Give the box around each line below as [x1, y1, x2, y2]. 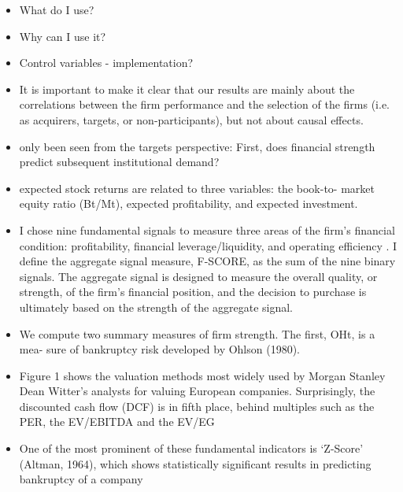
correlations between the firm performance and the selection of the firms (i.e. [19, 96, 390, 113]
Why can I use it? [19, 28, 106, 44]
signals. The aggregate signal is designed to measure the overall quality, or [19, 268, 378, 284]
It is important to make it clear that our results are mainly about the [19, 80, 355, 97]
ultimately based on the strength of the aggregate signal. [19, 298, 293, 315]
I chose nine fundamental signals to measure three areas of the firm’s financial [19, 221, 395, 238]
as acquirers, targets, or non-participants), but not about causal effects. [19, 111, 364, 128]
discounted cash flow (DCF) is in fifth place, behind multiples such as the [19, 398, 375, 414]
